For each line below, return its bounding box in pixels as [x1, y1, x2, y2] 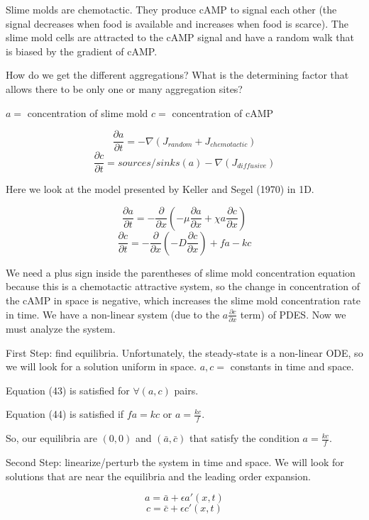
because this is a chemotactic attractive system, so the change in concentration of [6, 279, 360, 294]
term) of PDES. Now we [240, 306, 346, 321]
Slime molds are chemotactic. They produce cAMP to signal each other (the [6, 2, 337, 16]
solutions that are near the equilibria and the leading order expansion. [6, 468, 311, 483]
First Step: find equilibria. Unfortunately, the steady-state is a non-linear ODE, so [6, 345, 363, 360]
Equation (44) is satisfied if [6, 406, 124, 421]
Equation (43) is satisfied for [6, 382, 130, 397]
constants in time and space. [230, 359, 354, 374]
